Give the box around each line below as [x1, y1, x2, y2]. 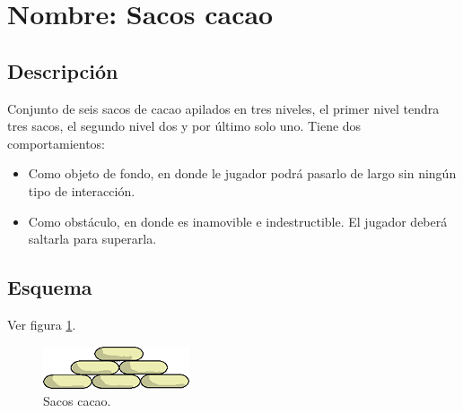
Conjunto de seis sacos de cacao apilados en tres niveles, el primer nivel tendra [7, 99, 440, 117]
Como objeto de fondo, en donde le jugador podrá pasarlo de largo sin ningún [28, 164, 457, 183]
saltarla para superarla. [28, 229, 157, 248]
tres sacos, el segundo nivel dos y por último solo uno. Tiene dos [7, 116, 362, 135]
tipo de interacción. [28, 181, 135, 200]
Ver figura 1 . [7, 314, 76, 333]
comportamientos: [7, 133, 106, 152]
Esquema [7, 273, 92, 301]
